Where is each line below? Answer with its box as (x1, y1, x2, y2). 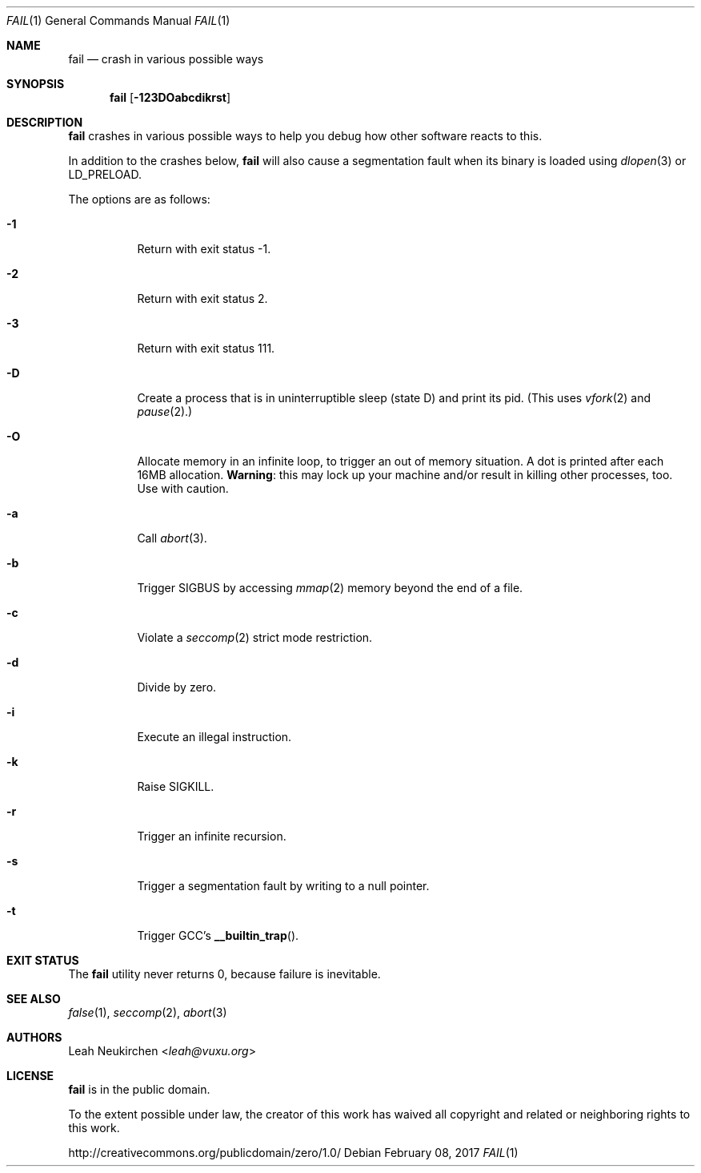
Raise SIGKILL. (137, 780, 214, 793)
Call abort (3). (137, 531, 207, 545)
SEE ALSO (6, 992, 61, 1006)
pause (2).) (137, 405, 193, 418)
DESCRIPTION (6, 115, 83, 129)
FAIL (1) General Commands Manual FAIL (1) (6, 14, 230, 27)
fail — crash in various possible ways (68, 52, 264, 66)
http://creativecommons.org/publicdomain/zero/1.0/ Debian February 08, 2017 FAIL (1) (68, 1146, 519, 1159)
